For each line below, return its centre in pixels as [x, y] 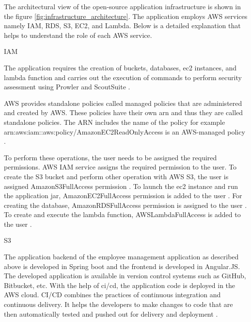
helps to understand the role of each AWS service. [78, 35]
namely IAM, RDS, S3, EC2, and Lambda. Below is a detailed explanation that [122, 25]
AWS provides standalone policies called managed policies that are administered [123, 103]
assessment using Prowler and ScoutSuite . [67, 87]
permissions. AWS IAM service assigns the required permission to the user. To [120, 167]
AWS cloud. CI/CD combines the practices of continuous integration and [112, 295]
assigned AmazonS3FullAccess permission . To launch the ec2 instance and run [121, 186]
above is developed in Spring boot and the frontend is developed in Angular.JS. [122, 266]
